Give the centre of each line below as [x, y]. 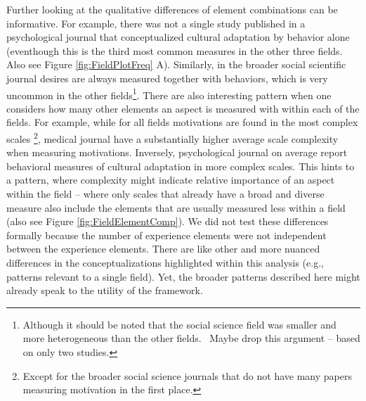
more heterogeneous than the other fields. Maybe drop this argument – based [191, 338]
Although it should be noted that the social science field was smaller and [179, 324]
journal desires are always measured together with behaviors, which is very [167, 78]
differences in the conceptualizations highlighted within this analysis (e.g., [165, 262]
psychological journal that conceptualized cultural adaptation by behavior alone [178, 37]
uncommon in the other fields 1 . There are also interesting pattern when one [169, 94]
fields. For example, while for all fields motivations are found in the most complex [182, 122]
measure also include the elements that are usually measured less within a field [176, 207]
